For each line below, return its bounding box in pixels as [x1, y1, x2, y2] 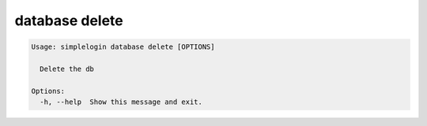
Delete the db [40, 64, 95, 73]
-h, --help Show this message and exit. [40, 98, 203, 106]
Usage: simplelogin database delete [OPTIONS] [31, 43, 215, 51]
